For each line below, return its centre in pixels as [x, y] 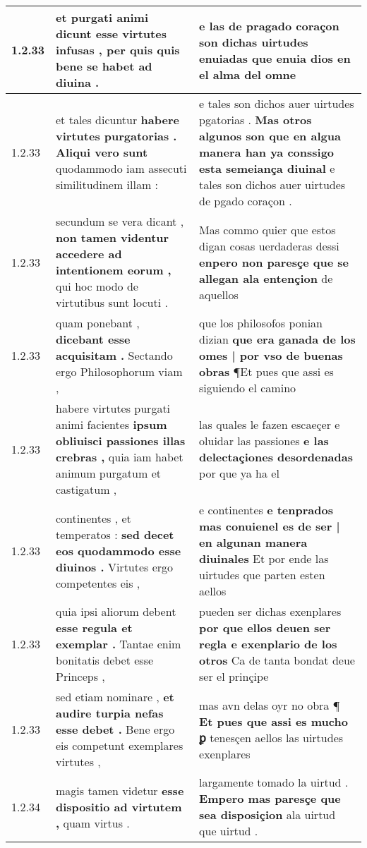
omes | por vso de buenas [271, 355]
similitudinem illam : [107, 184]
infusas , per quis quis [118, 50]
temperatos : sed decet [115, 534]
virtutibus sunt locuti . [112, 302]
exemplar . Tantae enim [119, 644]
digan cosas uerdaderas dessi [269, 246]
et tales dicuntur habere [118, 120]
